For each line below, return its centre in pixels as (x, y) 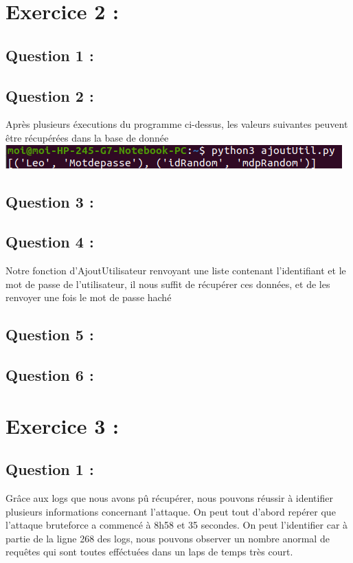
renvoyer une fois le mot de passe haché (89, 297)
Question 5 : (50, 334)
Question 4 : (50, 242)
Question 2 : (50, 95)
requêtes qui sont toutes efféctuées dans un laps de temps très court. (149, 552)
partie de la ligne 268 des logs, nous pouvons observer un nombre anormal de (168, 538)
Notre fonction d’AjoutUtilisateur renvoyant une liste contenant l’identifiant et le (176, 271)
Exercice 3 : (62, 425)
